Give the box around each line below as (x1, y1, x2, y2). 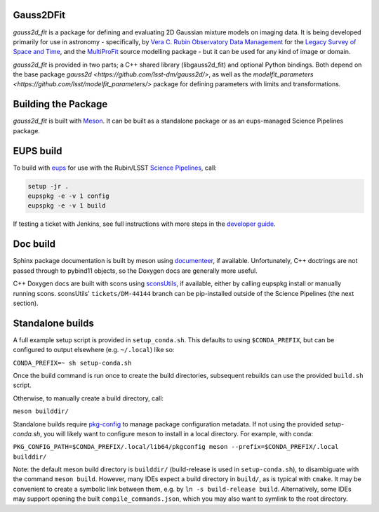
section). (13, 299, 39, 307)
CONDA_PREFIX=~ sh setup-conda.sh (13, 358, 132, 367)
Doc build (13, 238, 56, 250)
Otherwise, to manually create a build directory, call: (13, 393, 164, 403)
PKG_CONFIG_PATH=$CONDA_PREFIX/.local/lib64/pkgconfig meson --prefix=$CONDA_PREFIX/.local (13, 443, 339, 451)
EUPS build (13, 144, 62, 157)
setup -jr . (27, 182, 69, 190)
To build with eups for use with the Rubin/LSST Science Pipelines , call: (13, 163, 217, 172)
